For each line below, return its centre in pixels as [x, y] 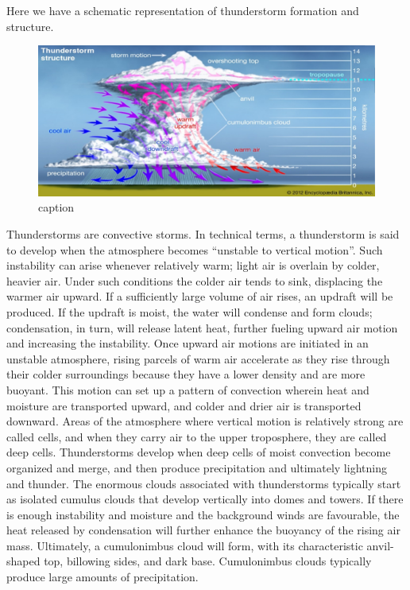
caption [56, 207]
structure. [30, 26]
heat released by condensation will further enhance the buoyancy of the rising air [203, 530]
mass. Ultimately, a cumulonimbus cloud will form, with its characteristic [185, 545]
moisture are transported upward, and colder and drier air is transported [184, 405]
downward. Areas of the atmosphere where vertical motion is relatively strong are [205, 421]
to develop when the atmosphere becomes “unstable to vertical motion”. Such [195, 249]
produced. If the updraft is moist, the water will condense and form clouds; [190, 311]
